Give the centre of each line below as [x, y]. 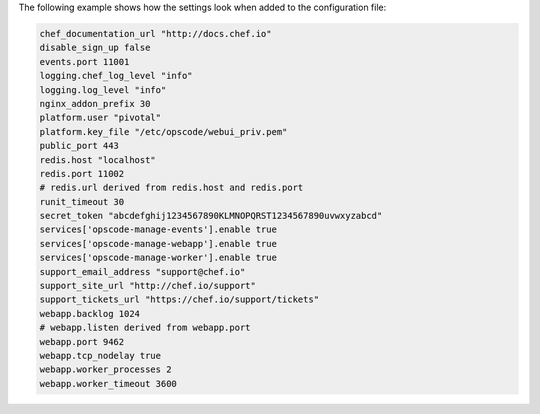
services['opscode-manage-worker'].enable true [158, 258]
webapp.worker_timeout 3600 [108, 383]
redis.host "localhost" [98, 159]
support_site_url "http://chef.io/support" [148, 286]
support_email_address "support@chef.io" [142, 271]
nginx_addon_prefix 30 [95, 103]
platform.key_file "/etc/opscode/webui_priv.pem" [163, 131]
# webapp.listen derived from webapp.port [145, 328]
